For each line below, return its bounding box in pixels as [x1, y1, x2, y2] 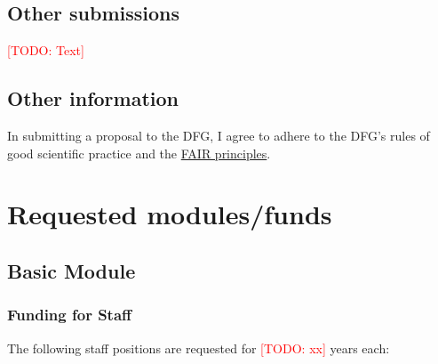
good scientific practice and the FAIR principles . [7, 143, 271, 162]
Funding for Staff [7, 303, 132, 326]
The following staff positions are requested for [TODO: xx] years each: [7, 338, 390, 357]
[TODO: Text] [7, 41, 84, 60]
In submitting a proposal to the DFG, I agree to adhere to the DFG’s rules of [7, 126, 430, 144]
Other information [7, 85, 179, 112]
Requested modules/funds [7, 196, 332, 232]
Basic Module [7, 256, 136, 284]
